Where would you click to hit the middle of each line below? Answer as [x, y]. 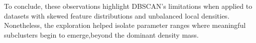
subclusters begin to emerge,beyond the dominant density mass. [101, 34]
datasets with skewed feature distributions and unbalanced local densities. [117, 15]
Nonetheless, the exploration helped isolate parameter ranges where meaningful [125, 25]
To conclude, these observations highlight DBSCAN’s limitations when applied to [128, 6]
